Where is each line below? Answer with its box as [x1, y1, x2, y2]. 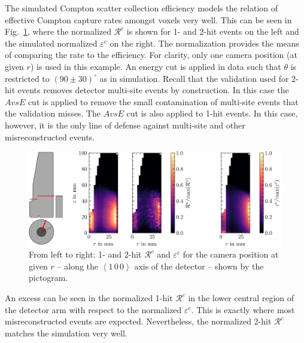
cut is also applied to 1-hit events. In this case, [126, 107, 298, 120]
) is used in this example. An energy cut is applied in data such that [30, 60, 281, 72]
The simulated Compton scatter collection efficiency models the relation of [5, 2, 278, 14]
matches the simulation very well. [5, 326, 127, 339]
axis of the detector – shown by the [134, 259, 264, 272]
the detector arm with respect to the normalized [5, 303, 182, 316]
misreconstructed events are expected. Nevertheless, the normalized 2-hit [5, 315, 272, 327]
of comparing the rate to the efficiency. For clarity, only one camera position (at [5, 48, 297, 61]
